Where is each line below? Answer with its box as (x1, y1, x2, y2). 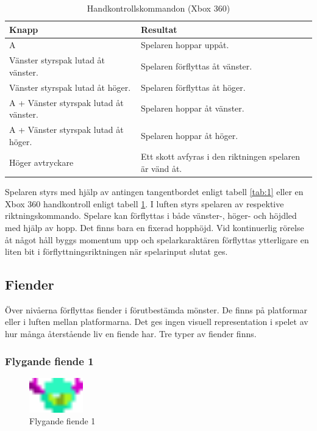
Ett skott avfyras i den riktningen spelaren (140, 150, 301, 163)
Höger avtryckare (9, 156, 74, 169)
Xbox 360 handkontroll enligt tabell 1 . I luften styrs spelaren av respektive (5, 197, 284, 210)
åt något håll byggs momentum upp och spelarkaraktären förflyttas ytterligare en (5, 233, 309, 246)
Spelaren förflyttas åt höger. (140, 80, 246, 93)
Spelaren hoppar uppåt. (140, 38, 229, 51)
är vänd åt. (140, 162, 182, 175)
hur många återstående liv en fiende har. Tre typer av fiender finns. (5, 327, 257, 340)
